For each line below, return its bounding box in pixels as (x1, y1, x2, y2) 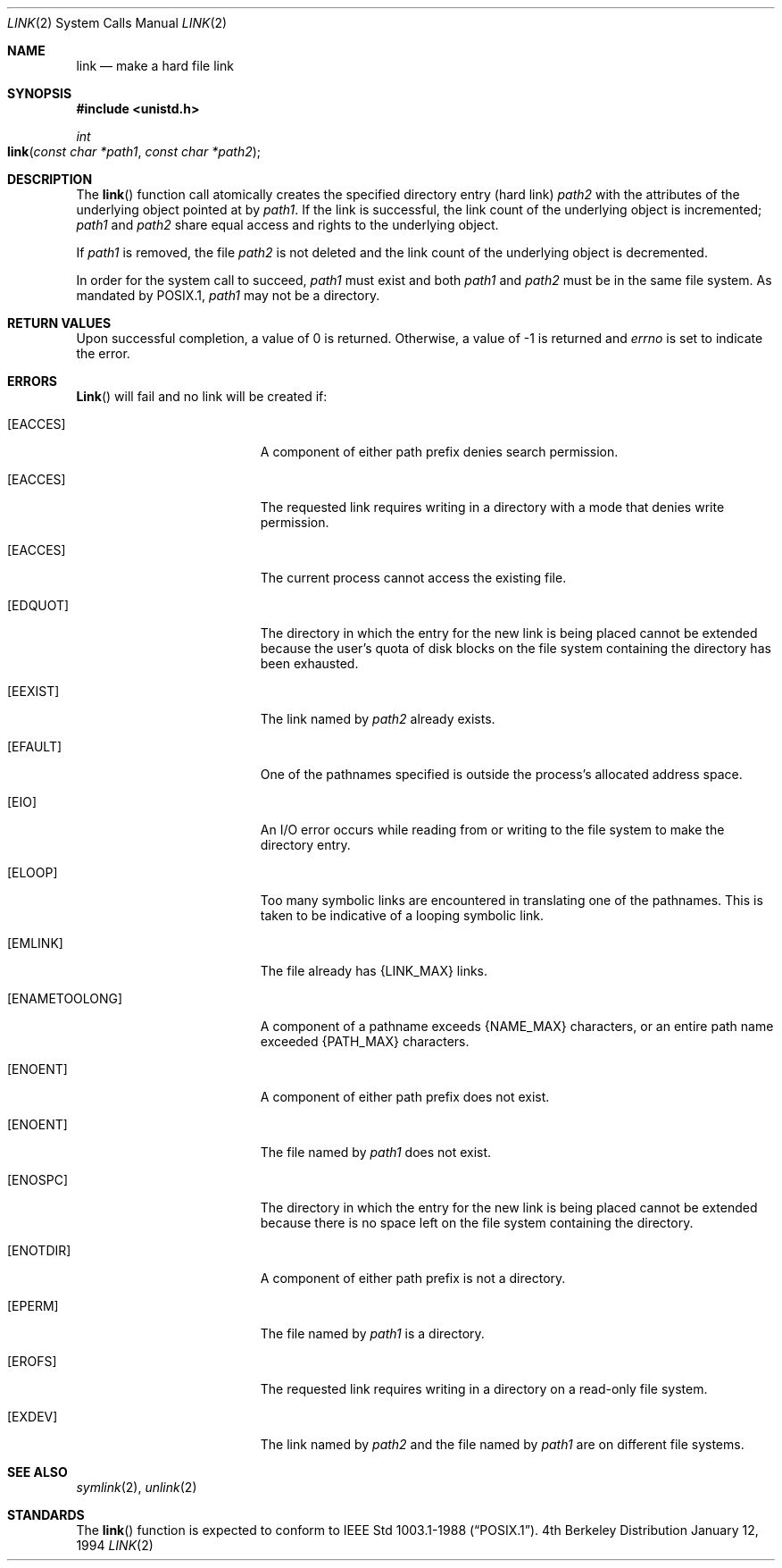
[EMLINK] (7, 935, 63, 951)
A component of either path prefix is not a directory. (260, 1270, 566, 1286)
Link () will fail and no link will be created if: (76, 389, 328, 404)
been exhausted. (260, 656, 359, 671)
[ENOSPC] (7, 1172, 69, 1187)
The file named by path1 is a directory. (260, 1326, 485, 1341)
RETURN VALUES (7, 315, 112, 331)
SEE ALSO (7, 1464, 68, 1480)
